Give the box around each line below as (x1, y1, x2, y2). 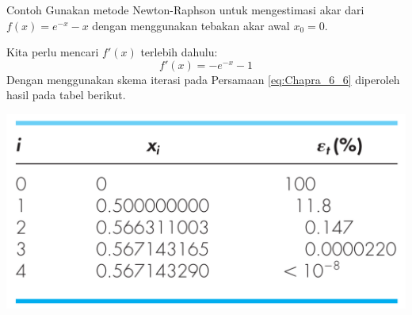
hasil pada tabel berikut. (6, 86, 126, 103)
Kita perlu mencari (6, 44, 99, 60)
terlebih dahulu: (140, 44, 218, 60)
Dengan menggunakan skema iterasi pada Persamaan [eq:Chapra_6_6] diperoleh (6, 71, 400, 87)
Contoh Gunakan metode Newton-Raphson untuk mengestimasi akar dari (6, 2, 364, 17)
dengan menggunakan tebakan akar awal (92, 17, 290, 33)
